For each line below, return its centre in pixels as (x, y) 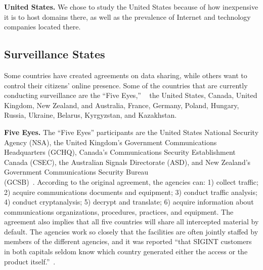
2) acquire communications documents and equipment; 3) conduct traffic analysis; (131, 192)
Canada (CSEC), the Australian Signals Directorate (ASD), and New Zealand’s (127, 162)
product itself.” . (30, 261)
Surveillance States (55, 54)
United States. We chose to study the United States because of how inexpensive (131, 7)
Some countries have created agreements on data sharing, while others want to (126, 75)
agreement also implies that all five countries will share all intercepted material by (131, 222)
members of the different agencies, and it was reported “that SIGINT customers (128, 241)
